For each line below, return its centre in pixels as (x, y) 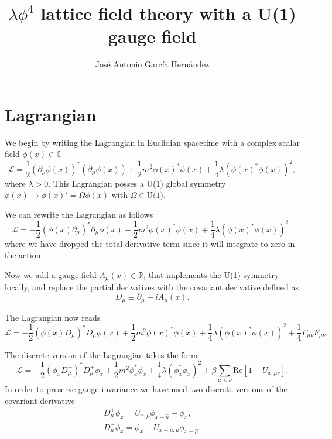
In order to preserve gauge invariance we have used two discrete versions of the (146, 389)
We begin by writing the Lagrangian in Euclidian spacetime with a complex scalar (152, 142)
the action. (24, 255)
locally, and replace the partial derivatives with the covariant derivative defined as (152, 287)
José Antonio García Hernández (152, 64)
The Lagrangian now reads (53, 317)
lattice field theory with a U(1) (168, 13)
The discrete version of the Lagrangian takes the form (101, 354)
